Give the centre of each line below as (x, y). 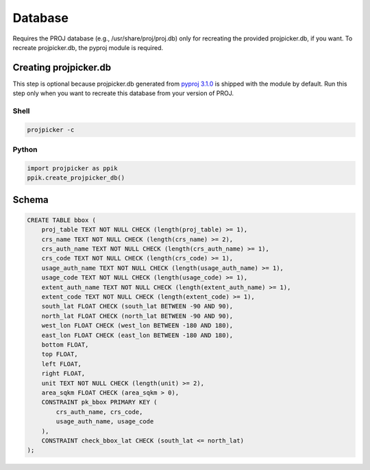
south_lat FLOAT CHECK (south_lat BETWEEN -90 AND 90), (137, 306)
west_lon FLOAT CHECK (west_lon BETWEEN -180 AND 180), (137, 326)
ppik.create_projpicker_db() (76, 178)
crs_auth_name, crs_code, (99, 412)
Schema (31, 200)
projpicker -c (51, 129)
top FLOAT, (60, 354)
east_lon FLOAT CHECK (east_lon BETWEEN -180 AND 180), (137, 335)
